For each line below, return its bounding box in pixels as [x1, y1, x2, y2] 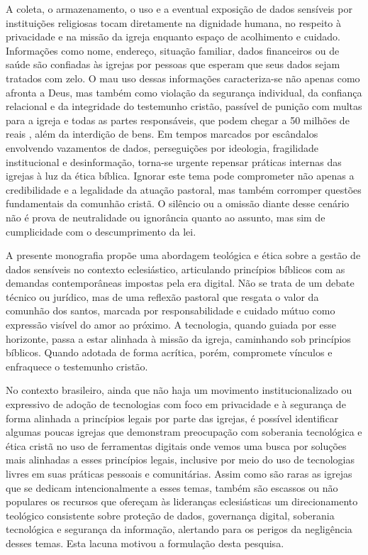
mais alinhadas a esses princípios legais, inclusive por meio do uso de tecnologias [6, 452, 355, 467]
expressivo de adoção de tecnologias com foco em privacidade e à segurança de [6, 397, 346, 412]
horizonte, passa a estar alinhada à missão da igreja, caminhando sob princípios [6, 331, 351, 346]
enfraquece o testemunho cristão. [6, 358, 148, 373]
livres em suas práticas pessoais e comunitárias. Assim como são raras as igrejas [6, 466, 352, 480]
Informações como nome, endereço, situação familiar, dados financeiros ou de [6, 43, 340, 57]
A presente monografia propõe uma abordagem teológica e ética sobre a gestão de [6, 248, 361, 263]
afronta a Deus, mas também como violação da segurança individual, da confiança [6, 84, 362, 99]
